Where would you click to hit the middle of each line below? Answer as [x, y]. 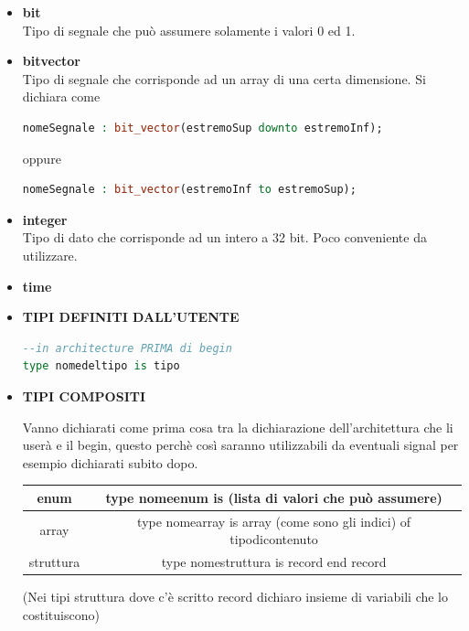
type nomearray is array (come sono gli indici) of [274, 521]
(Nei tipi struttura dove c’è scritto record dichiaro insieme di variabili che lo [235, 597]
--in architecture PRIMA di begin [127, 348]
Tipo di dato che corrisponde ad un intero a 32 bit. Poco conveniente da [224, 237]
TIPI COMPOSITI [84, 396]
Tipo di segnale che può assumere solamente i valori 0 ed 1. [189, 30]
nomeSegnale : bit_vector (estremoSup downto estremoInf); [203, 128]
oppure [42, 158]
